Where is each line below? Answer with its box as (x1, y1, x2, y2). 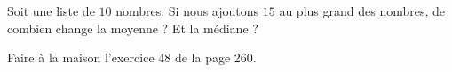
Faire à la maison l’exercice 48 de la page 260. (7, 48, 257, 67)
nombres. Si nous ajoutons (115, 2, 259, 19)
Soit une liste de (7, 2, 95, 19)
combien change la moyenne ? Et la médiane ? (7, 18, 258, 37)
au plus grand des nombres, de (279, 2, 446, 19)
